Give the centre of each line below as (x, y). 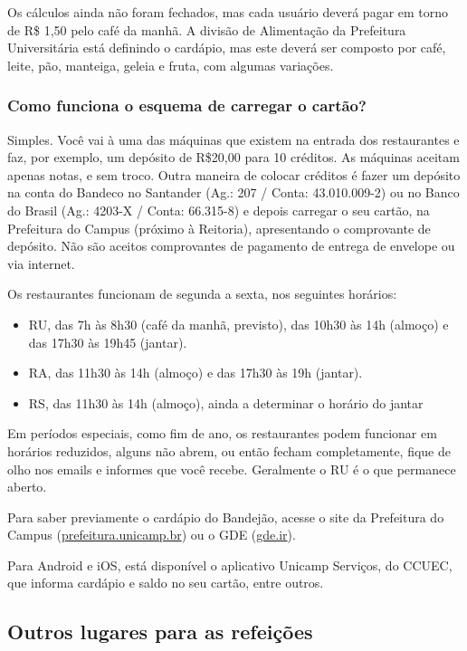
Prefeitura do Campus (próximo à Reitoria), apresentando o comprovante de (219, 228)
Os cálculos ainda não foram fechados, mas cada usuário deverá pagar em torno (228, 12)
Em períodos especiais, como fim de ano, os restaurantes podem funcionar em (222, 433)
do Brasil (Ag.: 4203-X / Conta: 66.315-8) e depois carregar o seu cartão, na (219, 210)
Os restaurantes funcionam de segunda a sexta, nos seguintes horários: (202, 294)
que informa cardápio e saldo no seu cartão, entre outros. (166, 583)
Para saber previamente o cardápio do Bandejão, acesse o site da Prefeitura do (226, 517)
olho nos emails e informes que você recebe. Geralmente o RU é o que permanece (232, 469)
